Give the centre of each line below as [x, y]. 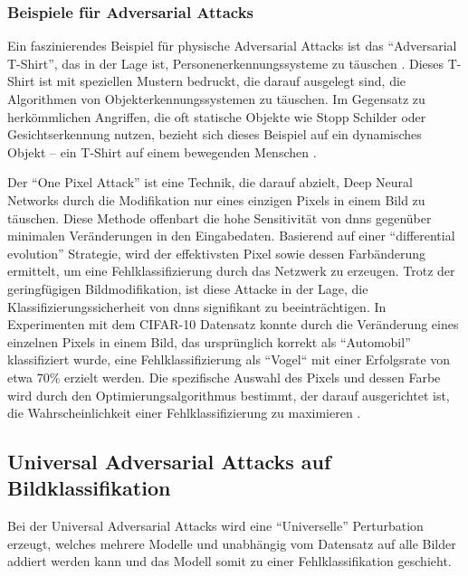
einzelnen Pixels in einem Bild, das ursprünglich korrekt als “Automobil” [209, 341]
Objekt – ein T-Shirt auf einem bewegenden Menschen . [162, 151]
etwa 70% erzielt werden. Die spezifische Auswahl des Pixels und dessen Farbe [224, 377]
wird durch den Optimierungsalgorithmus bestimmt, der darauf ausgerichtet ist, [229, 395]
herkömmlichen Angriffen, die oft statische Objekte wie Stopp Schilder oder [217, 116]
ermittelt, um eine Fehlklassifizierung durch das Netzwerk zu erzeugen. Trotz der [231, 271]
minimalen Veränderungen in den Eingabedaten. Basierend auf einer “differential [231, 236]
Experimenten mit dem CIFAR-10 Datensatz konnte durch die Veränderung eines [233, 324]
